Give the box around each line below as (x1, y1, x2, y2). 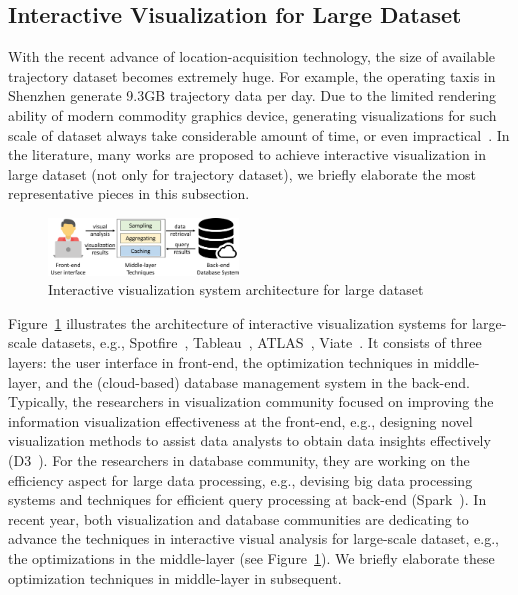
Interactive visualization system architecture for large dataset (48, 279, 424, 300)
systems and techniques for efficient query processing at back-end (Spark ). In (8, 489, 487, 510)
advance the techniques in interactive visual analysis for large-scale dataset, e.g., (8, 528, 499, 549)
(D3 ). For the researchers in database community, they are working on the (8, 450, 470, 471)
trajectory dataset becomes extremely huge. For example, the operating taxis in (8, 65, 496, 86)
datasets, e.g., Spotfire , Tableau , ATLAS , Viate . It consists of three (41, 332, 482, 353)
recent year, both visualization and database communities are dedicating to (8, 508, 469, 529)
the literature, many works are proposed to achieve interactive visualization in (8, 144, 487, 165)
